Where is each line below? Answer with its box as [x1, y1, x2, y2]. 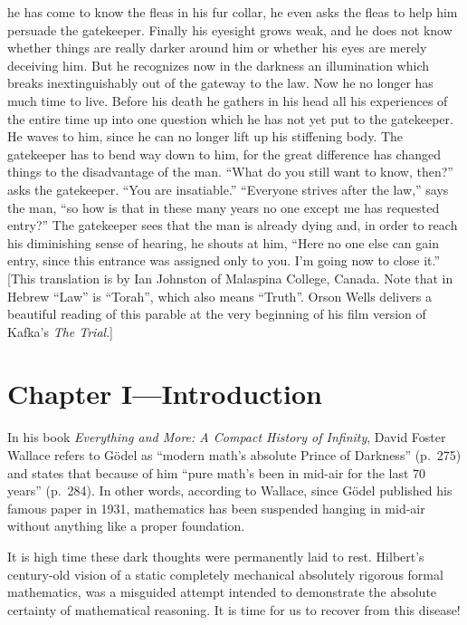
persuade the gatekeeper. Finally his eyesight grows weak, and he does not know [7, 20, 453, 39]
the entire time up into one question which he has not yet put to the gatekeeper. [7, 109, 453, 128]
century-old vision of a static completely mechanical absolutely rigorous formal [7, 564, 443, 583]
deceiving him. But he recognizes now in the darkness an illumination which [7, 55, 430, 74]
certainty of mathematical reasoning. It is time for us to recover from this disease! [7, 600, 461, 619]
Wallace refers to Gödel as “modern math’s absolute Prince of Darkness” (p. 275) [7, 446, 462, 464]
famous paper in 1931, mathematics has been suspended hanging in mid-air [7, 498, 425, 517]
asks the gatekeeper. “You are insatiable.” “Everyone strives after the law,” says [7, 179, 449, 198]
